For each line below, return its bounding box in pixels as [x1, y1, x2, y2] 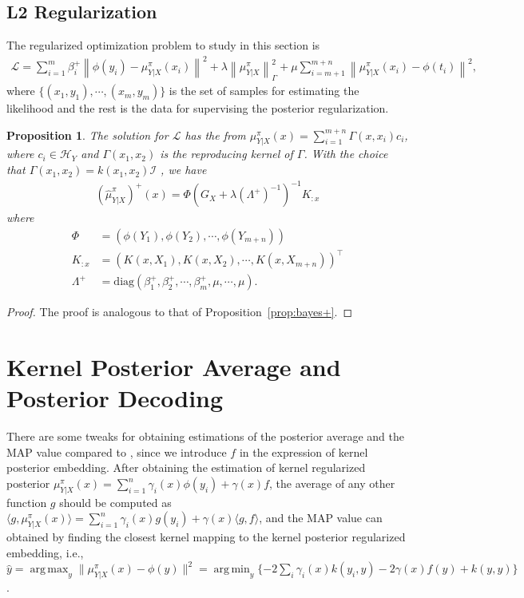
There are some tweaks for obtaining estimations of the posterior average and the [6, 428, 404, 445]
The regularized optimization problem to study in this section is [6, 37, 320, 53]
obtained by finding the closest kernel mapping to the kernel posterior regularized [6, 529, 406, 545]
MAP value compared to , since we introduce [6, 443, 227, 460]
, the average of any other [269, 475, 395, 492]
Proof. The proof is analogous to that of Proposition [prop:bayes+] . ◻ [6, 303, 353, 320]
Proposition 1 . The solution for [6, 126, 169, 143]
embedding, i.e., [6, 544, 84, 560]
